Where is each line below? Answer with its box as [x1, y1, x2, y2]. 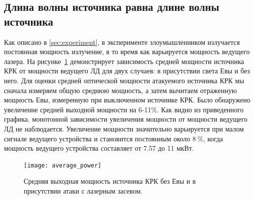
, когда [203, 133, 223, 143]
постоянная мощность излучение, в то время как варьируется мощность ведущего [4, 46, 250, 57]
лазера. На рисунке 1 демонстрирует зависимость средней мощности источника [4, 56, 244, 66]
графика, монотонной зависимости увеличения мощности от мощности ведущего [4, 114, 248, 124]
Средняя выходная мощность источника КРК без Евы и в [24, 176, 196, 186]
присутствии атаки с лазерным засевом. [24, 185, 143, 196]
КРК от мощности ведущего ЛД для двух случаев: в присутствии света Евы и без [4, 66, 250, 76]
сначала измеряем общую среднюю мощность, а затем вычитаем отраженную [4, 85, 237, 95]
